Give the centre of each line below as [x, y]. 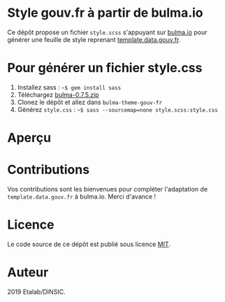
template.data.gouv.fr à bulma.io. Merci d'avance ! [81, 196]
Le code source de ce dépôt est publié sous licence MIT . [89, 244]
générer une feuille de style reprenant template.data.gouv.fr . [94, 39]
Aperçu [29, 138]
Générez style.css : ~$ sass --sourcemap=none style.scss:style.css [118, 109]
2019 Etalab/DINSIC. [36, 292]
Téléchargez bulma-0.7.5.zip [58, 94]
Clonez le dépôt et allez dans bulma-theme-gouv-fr [90, 102]
